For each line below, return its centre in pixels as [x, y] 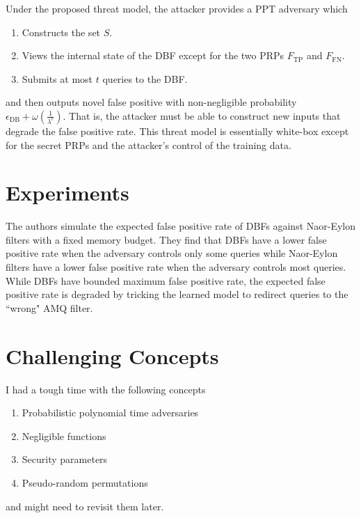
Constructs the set [61, 32]
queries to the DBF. [145, 78]
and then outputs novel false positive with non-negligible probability [151, 102]
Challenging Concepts [112, 355]
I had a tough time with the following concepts [106, 389]
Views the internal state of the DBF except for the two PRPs [153, 55]
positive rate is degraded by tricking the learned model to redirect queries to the [177, 294]
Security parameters [65, 459]
